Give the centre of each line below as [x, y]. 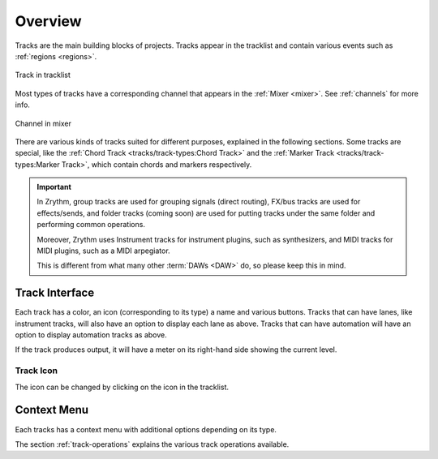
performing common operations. [91, 225]
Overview [48, 21]
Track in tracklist [43, 75]
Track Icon [36, 371]
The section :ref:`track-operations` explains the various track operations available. [152, 444]
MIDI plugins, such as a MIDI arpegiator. [103, 251]
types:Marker [37, 164]
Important [54, 187]
